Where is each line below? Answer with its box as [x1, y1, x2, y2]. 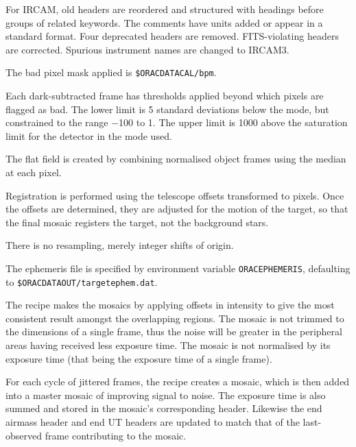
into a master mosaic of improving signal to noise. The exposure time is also [5, 387, 326, 402]
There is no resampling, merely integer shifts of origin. [5, 238, 234, 252]
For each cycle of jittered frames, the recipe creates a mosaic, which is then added [5, 374, 350, 389]
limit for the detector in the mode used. [5, 128, 172, 143]
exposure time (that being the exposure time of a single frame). [5, 351, 272, 365]
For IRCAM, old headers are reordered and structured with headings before [5, 2, 324, 16]
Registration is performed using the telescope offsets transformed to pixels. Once [5, 188, 344, 202]
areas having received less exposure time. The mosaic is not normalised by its [5, 338, 331, 352]
